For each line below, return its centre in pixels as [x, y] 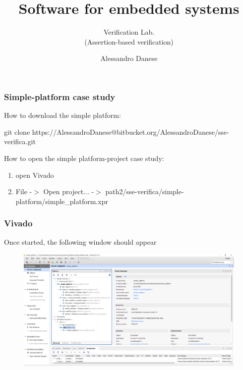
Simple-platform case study [60, 96]
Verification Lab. [129, 32]
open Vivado [35, 175]
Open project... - [69, 191]
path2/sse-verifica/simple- [145, 191]
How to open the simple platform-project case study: [84, 158]
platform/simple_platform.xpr [62, 201]
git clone [17, 132]
